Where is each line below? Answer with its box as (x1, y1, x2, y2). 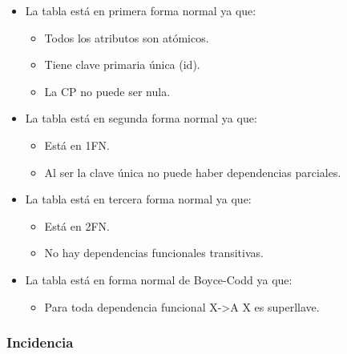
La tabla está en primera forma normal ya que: (25, 2, 256, 18)
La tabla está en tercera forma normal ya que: (25, 191, 252, 207)
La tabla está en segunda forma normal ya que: (25, 110, 257, 127)
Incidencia (6, 332, 74, 352)
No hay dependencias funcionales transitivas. (44, 244, 264, 261)
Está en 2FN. (44, 217, 110, 234)
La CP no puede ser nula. (44, 82, 171, 99)
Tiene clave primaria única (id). (44, 56, 200, 73)
